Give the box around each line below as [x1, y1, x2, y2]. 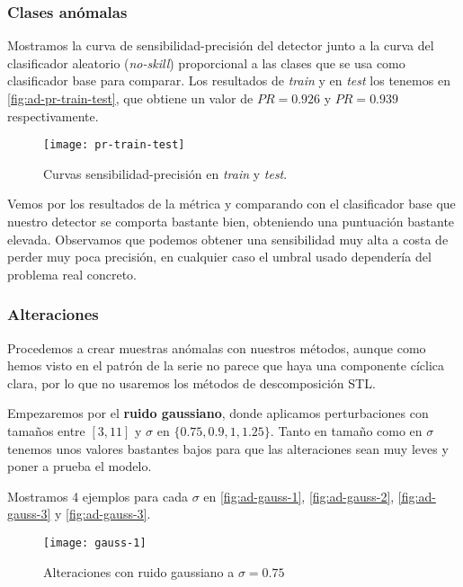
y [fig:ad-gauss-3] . [55, 504, 151, 523]
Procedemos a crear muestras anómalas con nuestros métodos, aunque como [7, 338, 426, 357]
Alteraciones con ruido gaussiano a [43, 562, 235, 581]
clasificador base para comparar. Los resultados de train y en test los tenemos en [7, 71, 450, 90]
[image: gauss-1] [43, 536, 147, 549]
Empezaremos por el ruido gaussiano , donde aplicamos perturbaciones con [7, 404, 429, 422]
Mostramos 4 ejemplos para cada [7, 486, 188, 505]
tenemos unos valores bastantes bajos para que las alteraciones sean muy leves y [7, 439, 449, 458]
